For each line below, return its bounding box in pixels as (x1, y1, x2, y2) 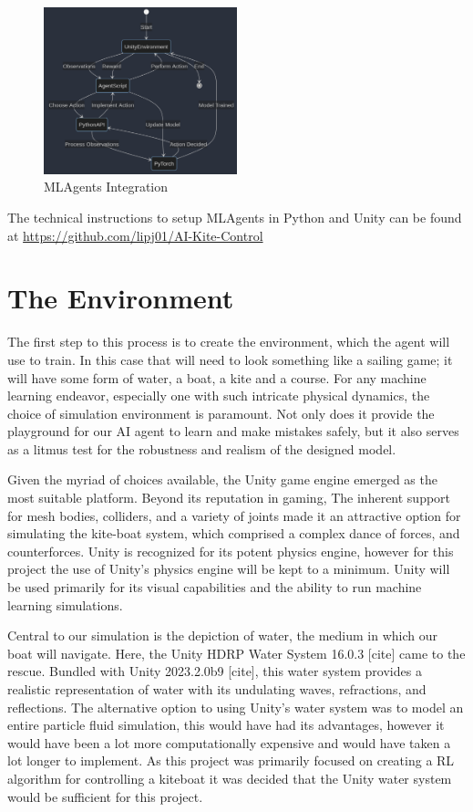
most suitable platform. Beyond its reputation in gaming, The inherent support (7, 488, 451, 507)
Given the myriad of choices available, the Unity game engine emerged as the (7, 470, 437, 489)
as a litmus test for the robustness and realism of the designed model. (7, 439, 396, 458)
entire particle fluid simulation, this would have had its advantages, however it (7, 715, 445, 734)
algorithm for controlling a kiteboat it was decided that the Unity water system (7, 768, 452, 787)
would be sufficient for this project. (7, 786, 203, 806)
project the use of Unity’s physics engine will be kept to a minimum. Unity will (7, 559, 450, 578)
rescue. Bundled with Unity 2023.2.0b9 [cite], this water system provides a (7, 661, 422, 681)
